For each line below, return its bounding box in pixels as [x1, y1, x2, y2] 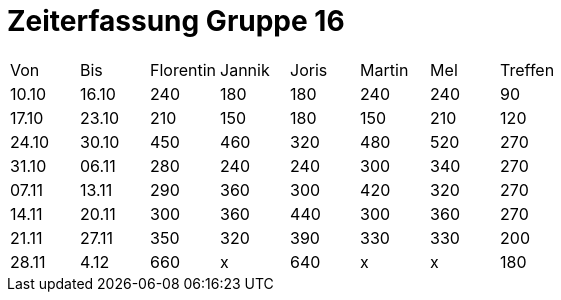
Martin [360, 59, 409, 80]
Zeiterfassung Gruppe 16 [7, 4, 345, 38]
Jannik [220, 59, 270, 80]
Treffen [500, 59, 555, 80]
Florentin [150, 59, 217, 80]
